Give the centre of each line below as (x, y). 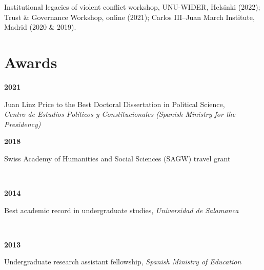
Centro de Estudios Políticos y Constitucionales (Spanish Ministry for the (120, 114)
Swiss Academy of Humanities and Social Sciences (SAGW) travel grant (117, 158)
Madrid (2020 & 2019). (40, 27)
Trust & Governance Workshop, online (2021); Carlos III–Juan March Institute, (129, 17)
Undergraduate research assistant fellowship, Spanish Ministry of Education (123, 262)
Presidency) (23, 124)
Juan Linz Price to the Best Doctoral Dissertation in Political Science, (115, 104)
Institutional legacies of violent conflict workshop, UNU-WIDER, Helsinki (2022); (132, 7)
